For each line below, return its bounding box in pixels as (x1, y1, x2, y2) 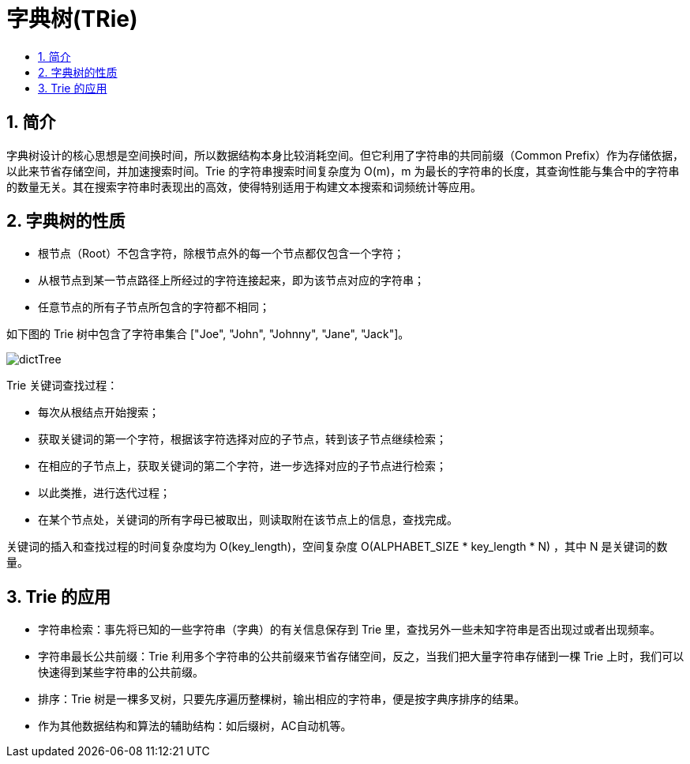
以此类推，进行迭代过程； (38, 486, 171, 500)
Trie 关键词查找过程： (6, 378, 118, 393)
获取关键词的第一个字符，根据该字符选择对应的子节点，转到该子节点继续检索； (38, 432, 447, 446)
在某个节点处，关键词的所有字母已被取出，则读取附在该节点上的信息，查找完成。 (38, 513, 458, 527)
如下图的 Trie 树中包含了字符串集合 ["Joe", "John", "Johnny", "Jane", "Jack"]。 (6, 327, 410, 341)
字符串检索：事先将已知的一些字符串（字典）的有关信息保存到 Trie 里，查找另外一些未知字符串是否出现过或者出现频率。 (38, 623, 662, 637)
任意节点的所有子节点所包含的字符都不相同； (38, 300, 270, 314)
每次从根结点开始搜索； (38, 405, 159, 420)
